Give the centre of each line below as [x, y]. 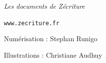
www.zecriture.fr [32, 23]
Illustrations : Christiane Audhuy [53, 55]
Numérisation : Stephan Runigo [51, 39]
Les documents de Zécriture [45, 6]
